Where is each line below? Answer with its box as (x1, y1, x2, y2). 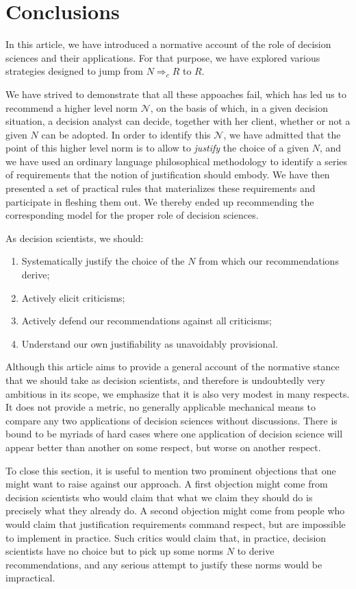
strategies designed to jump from (5, 64, 143, 78)
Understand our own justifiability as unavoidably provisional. (21, 336, 279, 350)
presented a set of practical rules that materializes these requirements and (5, 181, 316, 195)
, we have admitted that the (223, 127, 341, 141)
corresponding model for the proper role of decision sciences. (5, 208, 259, 222)
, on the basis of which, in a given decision (150, 100, 328, 115)
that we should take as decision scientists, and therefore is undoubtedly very (5, 373, 325, 387)
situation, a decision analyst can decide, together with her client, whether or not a (5, 114, 351, 128)
